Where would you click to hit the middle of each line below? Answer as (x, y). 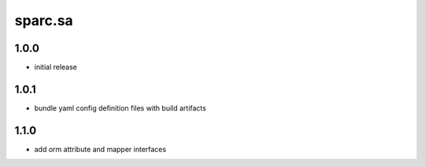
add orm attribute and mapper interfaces (100, 149)
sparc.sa (44, 20)
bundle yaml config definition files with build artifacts (120, 108)
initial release (56, 67)
